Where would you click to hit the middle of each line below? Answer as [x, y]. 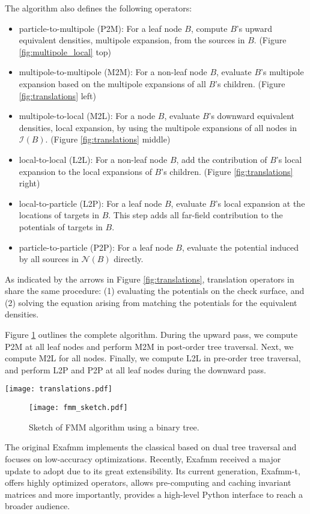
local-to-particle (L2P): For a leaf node [90, 203]
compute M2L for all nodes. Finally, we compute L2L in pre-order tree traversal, [153, 358]
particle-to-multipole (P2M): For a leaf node [100, 28]
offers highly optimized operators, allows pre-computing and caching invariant [148, 482]
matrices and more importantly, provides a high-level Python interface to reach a [154, 494]
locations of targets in [59, 215]
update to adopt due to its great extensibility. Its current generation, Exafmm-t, [153, 470]
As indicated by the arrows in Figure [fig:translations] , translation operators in [150, 279]
